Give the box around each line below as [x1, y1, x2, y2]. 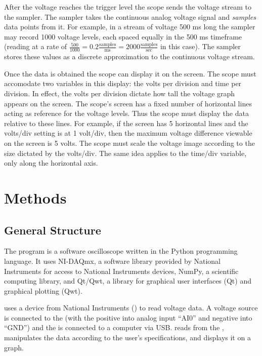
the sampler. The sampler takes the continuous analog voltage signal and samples [4, 11, 256, 22]
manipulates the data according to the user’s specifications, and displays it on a [4, 332, 251, 343]
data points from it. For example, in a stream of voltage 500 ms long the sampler [4, 21, 255, 32]
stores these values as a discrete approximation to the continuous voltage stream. [4, 51, 255, 62]
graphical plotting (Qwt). [4, 285, 82, 296]
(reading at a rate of [4, 41, 67, 52]
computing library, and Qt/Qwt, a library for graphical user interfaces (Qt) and [4, 275, 251, 286]
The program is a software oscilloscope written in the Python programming [4, 246, 238, 256]
